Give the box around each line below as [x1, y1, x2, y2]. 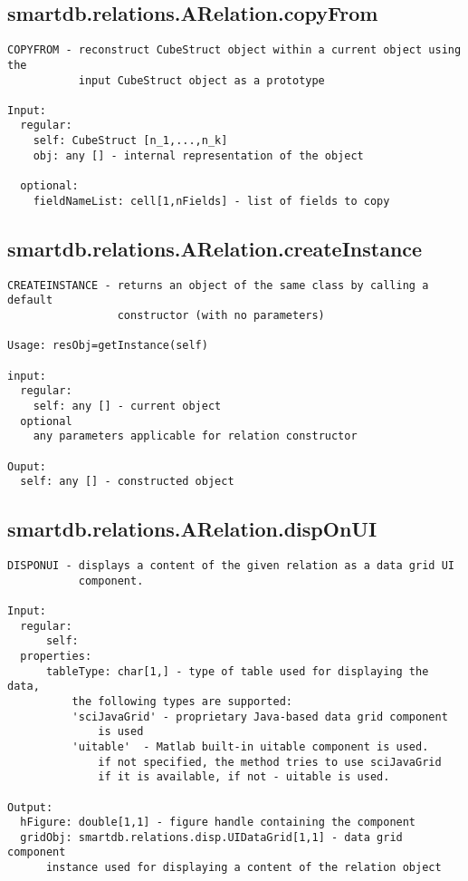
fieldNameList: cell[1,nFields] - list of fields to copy [33, 194, 390, 208]
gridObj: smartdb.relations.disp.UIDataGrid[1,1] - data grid [20, 830, 403, 844]
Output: [7, 800, 53, 814]
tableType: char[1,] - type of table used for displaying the [45, 664, 429, 678]
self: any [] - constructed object [20, 475, 234, 489]
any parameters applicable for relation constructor [33, 430, 358, 443]
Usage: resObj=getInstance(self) [7, 339, 208, 353]
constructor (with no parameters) [117, 308, 325, 322]
